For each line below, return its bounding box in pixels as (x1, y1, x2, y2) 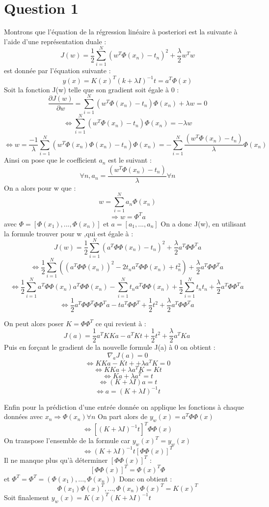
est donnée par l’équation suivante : (4, 65, 111, 76)
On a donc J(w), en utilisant (161, 218, 246, 228)
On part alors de (97, 411, 148, 422)
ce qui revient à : (95, 318, 146, 328)
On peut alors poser (4, 318, 64, 328)
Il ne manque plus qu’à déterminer (4, 454, 108, 465)
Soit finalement (4, 492, 50, 502)
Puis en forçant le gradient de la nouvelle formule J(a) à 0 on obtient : (4, 342, 215, 352)
